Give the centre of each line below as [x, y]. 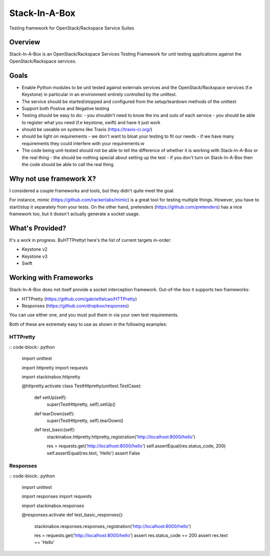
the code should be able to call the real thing [67, 165]
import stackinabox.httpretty [51, 377]
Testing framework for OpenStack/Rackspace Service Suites [72, 28]
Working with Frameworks [51, 278]
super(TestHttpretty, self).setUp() [81, 404]
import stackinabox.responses [53, 505]
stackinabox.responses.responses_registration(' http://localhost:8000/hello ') [113, 526]
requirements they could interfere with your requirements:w [83, 143]
